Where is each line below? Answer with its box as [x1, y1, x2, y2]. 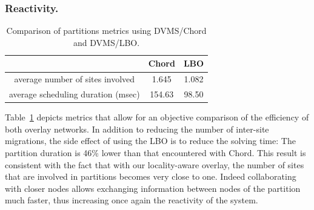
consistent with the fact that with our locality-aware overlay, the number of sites [5, 158, 304, 171]
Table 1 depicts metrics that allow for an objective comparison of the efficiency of [5, 111, 309, 123]
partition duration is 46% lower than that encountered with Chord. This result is [5, 146, 306, 159]
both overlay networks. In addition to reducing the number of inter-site [5, 122, 269, 135]
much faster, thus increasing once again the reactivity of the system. [5, 194, 258, 206]
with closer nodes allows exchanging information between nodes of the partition [5, 182, 301, 194]
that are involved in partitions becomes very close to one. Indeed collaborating [5, 170, 296, 183]
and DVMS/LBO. [73, 36, 140, 48]
